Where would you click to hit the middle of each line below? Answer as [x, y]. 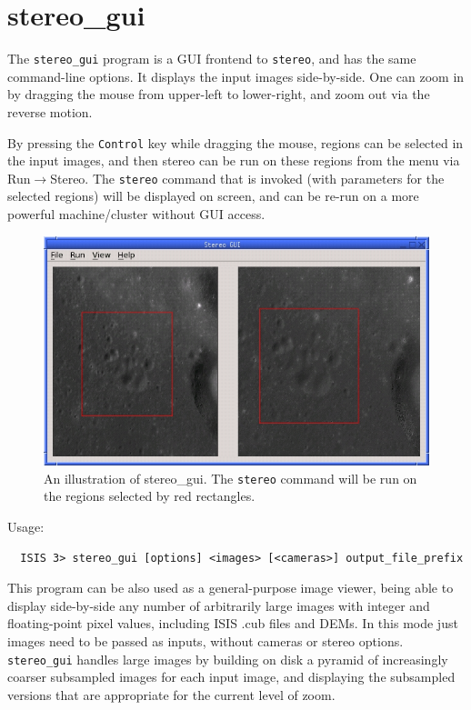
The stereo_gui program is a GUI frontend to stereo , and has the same [212, 59]
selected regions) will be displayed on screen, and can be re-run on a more [213, 196]
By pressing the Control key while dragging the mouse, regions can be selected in [235, 142]
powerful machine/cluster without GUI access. [136, 214]
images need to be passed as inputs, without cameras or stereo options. [205, 640]
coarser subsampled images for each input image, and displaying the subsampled [231, 677]
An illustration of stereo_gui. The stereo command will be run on [230, 478]
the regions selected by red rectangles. [150, 496]
